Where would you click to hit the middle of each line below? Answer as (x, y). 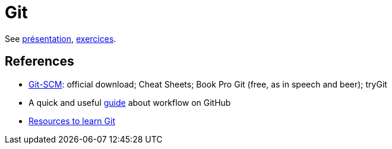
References (39, 61)
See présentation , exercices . (61, 38)
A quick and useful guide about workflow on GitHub (130, 102)
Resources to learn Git (72, 121)
